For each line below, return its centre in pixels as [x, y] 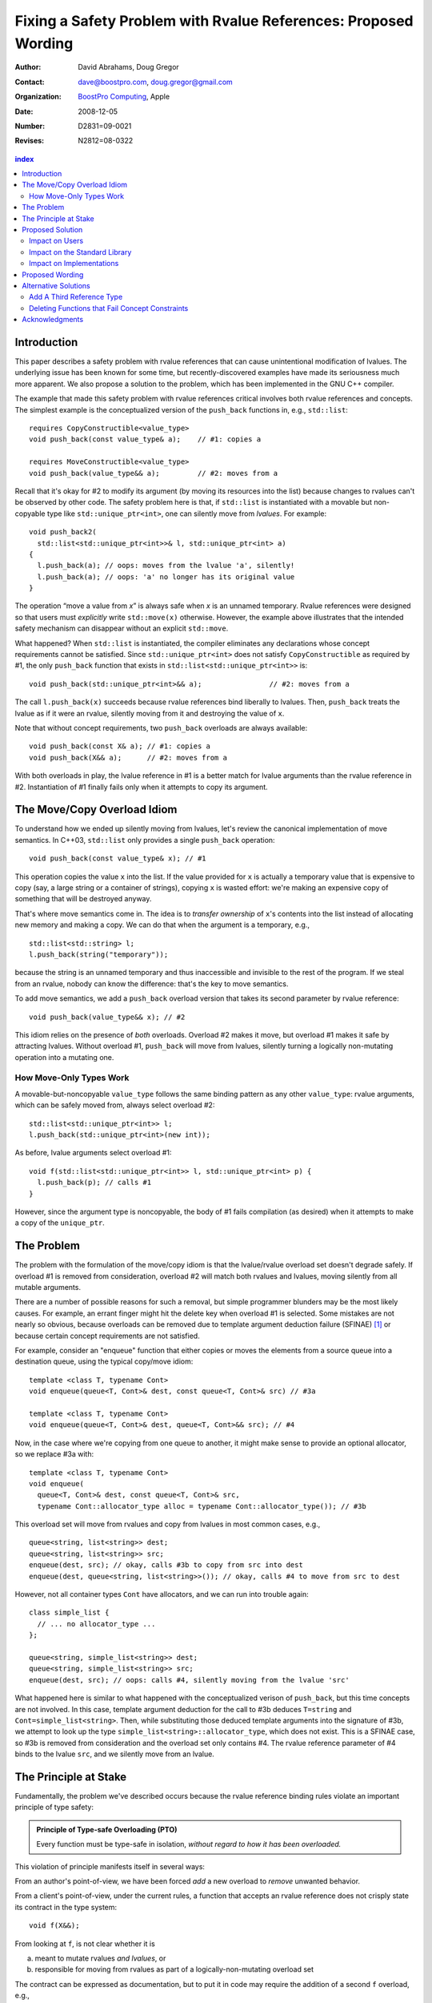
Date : [24, 111]
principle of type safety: [54, 1808]
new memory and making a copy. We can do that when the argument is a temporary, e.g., [162, 925]
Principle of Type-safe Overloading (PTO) [107, 1829]
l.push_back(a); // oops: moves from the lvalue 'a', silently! [166, 566]
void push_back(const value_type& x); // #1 [118, 858]
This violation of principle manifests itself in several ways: [110, 1866]
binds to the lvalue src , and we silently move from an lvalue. [115, 1754]
